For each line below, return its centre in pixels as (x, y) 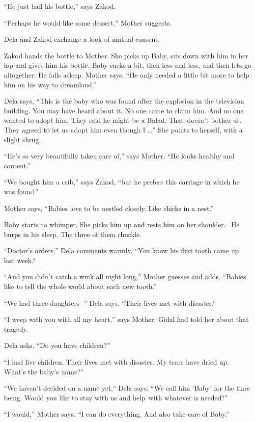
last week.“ (20, 260)
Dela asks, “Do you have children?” (57, 345)
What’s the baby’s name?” (44, 371)
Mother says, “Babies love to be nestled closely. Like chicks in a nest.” (109, 208)
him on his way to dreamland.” (50, 84)
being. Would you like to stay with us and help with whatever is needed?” (116, 397)
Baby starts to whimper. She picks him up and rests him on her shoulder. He (122, 224)
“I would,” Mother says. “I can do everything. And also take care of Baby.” (117, 414)
